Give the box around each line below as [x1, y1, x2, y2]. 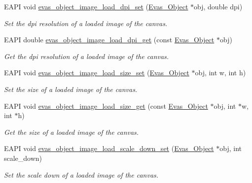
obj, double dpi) [194, 1, 243, 11]
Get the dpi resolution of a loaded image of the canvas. [4, 51, 169, 61]
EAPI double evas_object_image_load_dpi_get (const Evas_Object [4, 34, 215, 45]
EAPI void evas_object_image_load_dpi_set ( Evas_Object [4, 1, 188, 11]
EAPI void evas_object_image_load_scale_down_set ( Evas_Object [4, 143, 214, 153]
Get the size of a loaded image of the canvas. [4, 126, 139, 137]
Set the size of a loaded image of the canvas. [4, 84, 138, 94]
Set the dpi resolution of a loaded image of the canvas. [4, 18, 168, 28]
